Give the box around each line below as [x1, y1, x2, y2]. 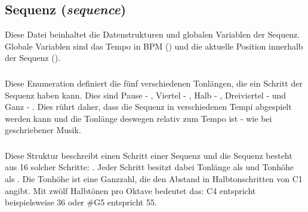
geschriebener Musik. [5, 124, 81, 136]
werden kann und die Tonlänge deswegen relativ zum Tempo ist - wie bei [5, 112, 272, 124]
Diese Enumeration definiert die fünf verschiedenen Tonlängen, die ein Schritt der [5, 76, 303, 89]
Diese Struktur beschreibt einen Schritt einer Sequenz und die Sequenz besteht [5, 149, 292, 161]
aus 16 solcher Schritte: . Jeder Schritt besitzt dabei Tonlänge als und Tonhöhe [5, 161, 294, 173]
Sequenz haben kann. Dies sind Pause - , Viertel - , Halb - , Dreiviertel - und [5, 88, 287, 101]
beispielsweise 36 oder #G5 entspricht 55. [5, 196, 157, 208]
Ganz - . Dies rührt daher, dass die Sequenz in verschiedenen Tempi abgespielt [5, 100, 292, 113]
